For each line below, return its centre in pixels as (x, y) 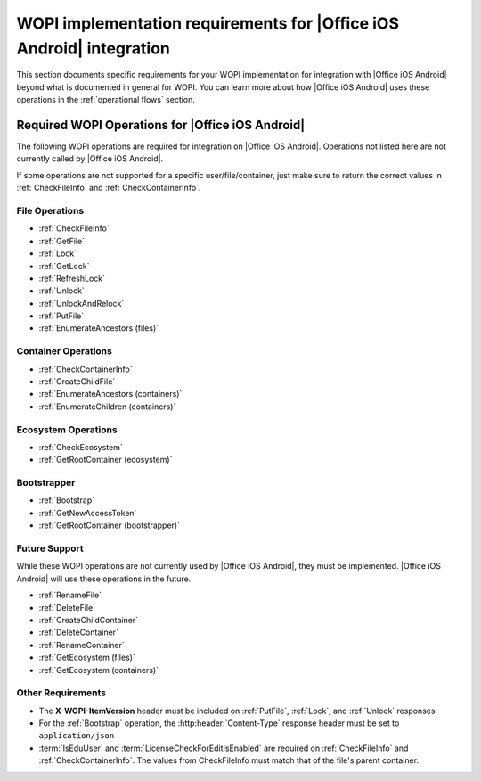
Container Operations (65, 351)
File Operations (50, 210)
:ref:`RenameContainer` (82, 645)
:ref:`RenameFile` (70, 595)
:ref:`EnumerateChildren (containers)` (107, 407)
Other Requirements (61, 693)
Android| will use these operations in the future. (104, 579)
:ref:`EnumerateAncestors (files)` (99, 328)
